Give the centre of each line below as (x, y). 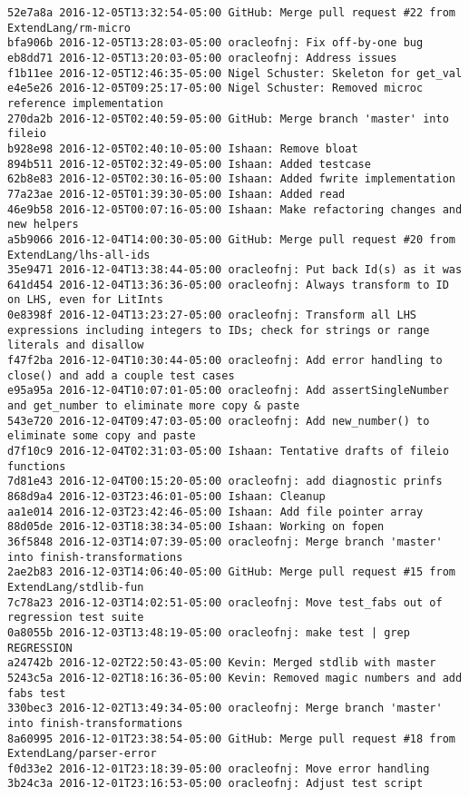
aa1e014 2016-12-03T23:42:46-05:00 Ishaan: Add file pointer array (215, 512)
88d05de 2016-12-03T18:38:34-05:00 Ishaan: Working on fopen (196, 527)
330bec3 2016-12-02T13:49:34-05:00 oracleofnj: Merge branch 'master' (225, 708)
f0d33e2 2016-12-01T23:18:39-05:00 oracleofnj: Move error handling (219, 768)
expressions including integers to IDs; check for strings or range (219, 330)
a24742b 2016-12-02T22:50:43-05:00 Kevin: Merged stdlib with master (222, 663)
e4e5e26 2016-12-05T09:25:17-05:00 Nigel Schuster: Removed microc (215, 89)
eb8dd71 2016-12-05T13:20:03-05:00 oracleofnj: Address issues (202, 58)
